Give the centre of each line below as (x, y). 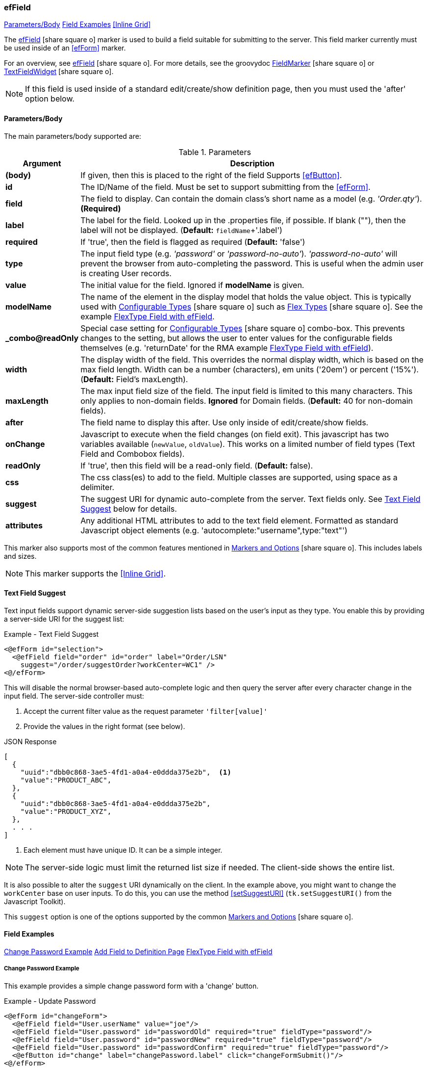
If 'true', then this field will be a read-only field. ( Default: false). (197, 465)
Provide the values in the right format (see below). (104, 726)
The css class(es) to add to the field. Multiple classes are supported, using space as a (239, 477)
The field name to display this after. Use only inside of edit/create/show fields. (225, 422)
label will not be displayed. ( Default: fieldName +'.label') (181, 230)
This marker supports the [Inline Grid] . (95, 573)
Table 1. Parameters (215, 152)
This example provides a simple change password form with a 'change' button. (131, 986)
